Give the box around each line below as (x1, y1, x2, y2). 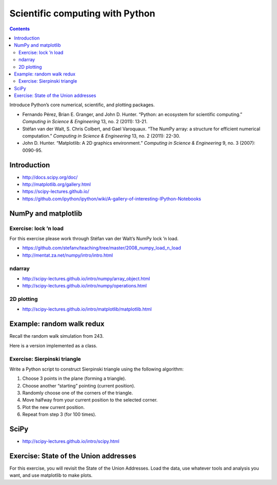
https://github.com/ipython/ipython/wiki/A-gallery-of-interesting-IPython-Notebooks (22, 196, 201, 202)
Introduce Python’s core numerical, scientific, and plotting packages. (9, 102, 155, 108)
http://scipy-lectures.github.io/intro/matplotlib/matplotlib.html (22, 306, 152, 313)
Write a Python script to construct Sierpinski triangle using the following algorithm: (9, 366, 184, 372)
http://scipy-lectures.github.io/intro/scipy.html (22, 438, 120, 444)
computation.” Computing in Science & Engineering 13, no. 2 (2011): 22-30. (22, 133, 181, 139)
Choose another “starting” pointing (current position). (22, 382, 135, 389)
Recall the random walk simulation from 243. (9, 333, 104, 339)
